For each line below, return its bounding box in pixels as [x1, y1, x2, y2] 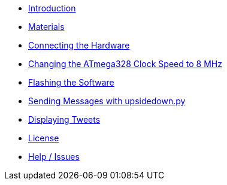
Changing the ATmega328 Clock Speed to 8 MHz [28, 59, 222, 69]
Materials [28, 22, 65, 32]
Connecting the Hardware [28, 40, 130, 50]
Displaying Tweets [28, 114, 101, 125]
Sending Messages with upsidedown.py [28, 96, 186, 106]
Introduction [28, 3, 76, 13]
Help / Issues [28, 151, 80, 162]
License [28, 133, 59, 143]
